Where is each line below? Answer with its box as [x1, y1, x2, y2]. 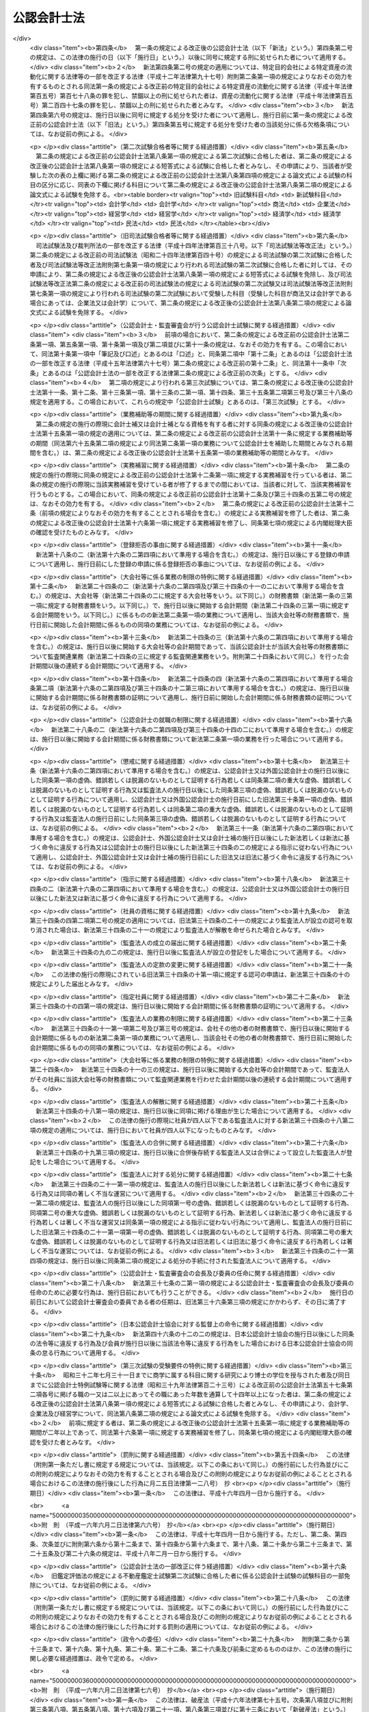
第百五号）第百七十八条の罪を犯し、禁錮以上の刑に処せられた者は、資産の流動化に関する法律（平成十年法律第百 [29, 91, 347, 99]
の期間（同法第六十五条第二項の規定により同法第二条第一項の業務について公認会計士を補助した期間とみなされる [29, 439, 347, 447]
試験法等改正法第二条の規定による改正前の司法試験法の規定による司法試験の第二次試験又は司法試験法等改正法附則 [29, 279, 353, 288]
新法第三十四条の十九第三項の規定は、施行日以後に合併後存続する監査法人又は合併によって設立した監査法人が [35, 1148, 346, 1157]
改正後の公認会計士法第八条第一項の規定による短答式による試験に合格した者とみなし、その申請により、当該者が [29, 162, 346, 170]
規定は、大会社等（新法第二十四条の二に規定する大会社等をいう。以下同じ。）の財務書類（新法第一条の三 [50, 592, 347, 600]
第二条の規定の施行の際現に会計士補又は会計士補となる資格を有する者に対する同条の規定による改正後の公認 [35, 420, 341, 428]
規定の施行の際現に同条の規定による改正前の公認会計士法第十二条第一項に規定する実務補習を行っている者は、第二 [29, 470, 353, 479]
